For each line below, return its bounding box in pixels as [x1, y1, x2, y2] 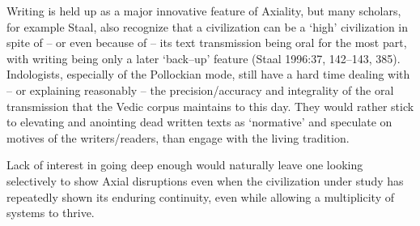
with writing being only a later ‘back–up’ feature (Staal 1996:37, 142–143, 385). [6, 49, 401, 66]
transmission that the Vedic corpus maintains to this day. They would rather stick [6, 97, 414, 114]
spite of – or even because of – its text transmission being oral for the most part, [6, 34, 407, 51]
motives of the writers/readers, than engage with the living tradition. [6, 129, 350, 146]
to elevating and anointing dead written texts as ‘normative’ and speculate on [6, 113, 392, 130]
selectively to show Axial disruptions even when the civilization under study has [6, 172, 404, 189]
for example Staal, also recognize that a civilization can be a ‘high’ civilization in [6, 18, 409, 35]
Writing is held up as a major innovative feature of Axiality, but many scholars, [6, 2, 401, 19]
